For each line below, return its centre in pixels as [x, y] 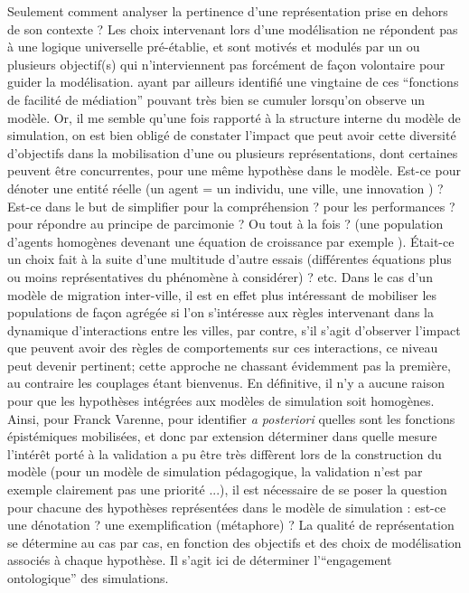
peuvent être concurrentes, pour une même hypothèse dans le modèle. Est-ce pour [234, 170]
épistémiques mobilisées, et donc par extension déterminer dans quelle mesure [222, 436]
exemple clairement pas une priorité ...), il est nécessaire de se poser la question [227, 489]
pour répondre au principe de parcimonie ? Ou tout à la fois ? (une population [225, 224]
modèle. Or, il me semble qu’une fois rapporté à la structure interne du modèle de [234, 117]
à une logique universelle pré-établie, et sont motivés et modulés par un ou [214, 47]
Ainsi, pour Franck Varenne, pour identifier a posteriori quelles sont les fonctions [231, 418]
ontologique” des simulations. [88, 578]
